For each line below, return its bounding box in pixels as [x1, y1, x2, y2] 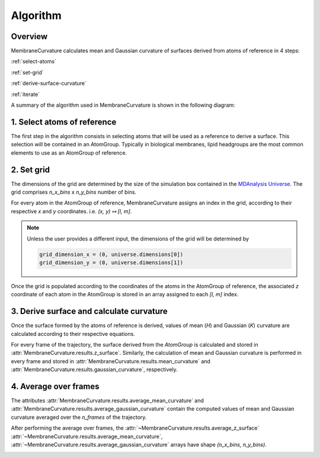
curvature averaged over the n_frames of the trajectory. [11, 414, 147, 421]
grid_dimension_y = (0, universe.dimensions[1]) [39, 259, 184, 266]
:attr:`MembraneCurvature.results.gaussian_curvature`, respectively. [11, 366, 178, 373]
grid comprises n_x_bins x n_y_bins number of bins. [11, 188, 136, 196]
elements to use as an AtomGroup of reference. [11, 149, 127, 156]
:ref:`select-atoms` [11, 58, 56, 65]
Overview [11, 31, 48, 41]
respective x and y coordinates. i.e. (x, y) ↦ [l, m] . [11, 207, 132, 214]
